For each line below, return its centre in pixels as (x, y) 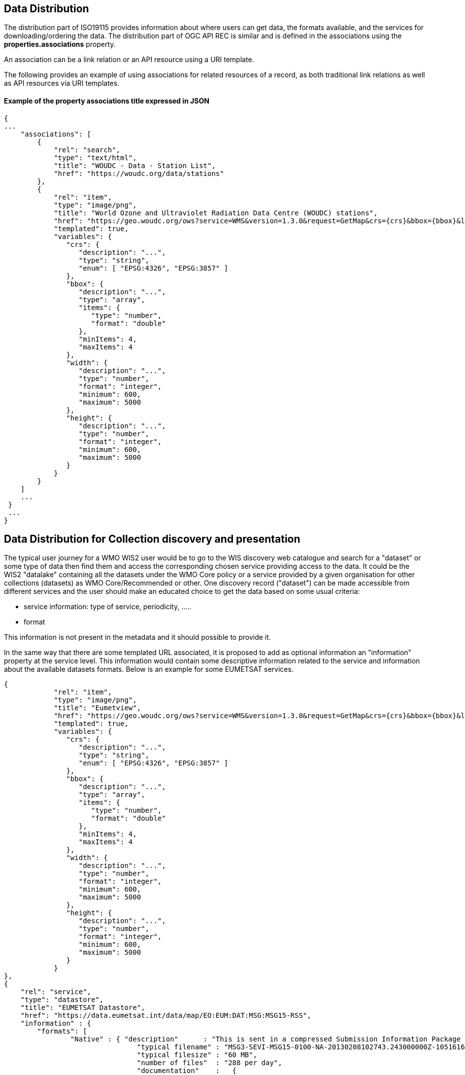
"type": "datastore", (62, 1000)
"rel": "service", (56, 992)
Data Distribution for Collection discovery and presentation (152, 539)
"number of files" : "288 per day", (209, 1063)
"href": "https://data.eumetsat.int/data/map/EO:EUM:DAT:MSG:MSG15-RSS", (166, 1016)
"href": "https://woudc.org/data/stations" (139, 173)
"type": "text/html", (95, 157)
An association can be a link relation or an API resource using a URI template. (129, 60)
